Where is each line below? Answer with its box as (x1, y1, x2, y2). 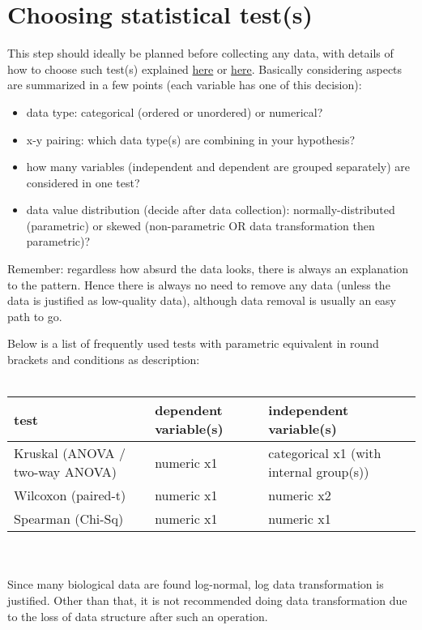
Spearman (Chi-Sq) (14, 509, 124, 529)
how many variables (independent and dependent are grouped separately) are (26, 158, 411, 175)
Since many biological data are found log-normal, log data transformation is (7, 576, 384, 593)
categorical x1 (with (268, 444, 382, 463)
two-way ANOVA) (14, 462, 117, 482)
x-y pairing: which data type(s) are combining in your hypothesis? (26, 131, 356, 148)
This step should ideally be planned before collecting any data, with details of (7, 45, 394, 62)
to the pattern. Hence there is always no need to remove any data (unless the (7, 276, 390, 293)
